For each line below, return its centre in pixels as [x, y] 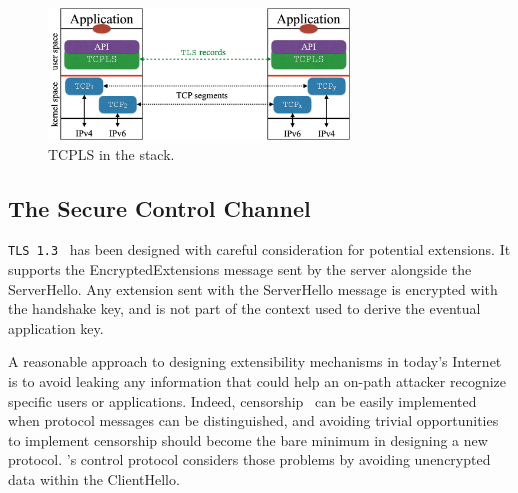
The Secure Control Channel [159, 207]
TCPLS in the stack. [111, 153]
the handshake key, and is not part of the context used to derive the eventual [244, 308]
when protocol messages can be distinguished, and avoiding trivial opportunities [253, 420]
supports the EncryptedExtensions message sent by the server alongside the [240, 269]
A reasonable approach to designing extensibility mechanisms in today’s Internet [255, 361]
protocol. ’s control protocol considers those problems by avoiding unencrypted [249, 459]
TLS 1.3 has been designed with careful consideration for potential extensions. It [259, 249]
